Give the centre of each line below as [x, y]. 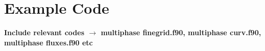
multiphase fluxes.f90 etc [49, 42]
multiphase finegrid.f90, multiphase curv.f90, [181, 32]
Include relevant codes [44, 32]
